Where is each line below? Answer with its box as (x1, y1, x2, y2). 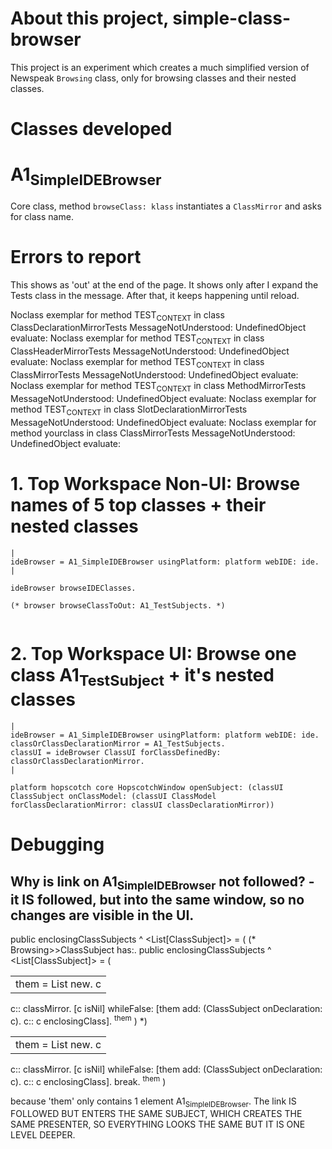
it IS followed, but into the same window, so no (10, 891, 305, 908)
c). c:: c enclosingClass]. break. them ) (10, 1073, 167, 1087)
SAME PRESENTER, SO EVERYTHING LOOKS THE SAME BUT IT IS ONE (10, 1118, 306, 1131)
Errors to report (10, 245, 142, 268)
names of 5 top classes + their (10, 493, 267, 516)
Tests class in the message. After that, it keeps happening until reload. (10, 289, 300, 301)
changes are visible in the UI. (10, 907, 195, 924)
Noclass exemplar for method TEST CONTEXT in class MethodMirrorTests (10, 379, 307, 394)
